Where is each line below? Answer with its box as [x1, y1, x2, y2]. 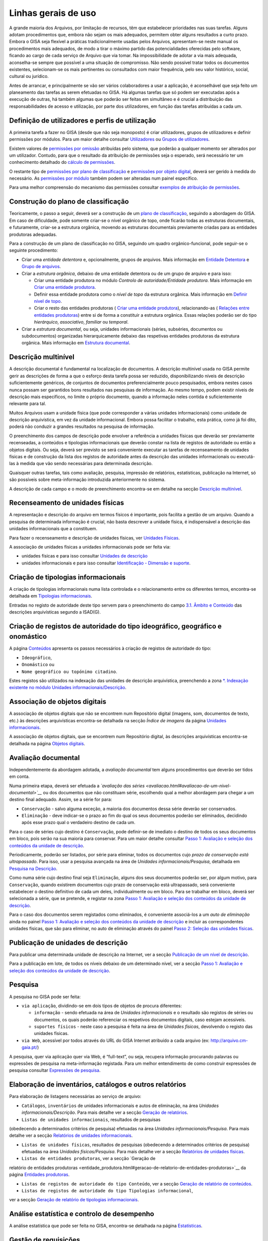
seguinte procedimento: [9, 247, 58, 253]
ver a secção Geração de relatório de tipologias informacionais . [9, 1197, 139, 1203]
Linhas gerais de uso [9, 7, 96, 18]
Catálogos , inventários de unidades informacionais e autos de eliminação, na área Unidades [21, 1103, 219, 1108]
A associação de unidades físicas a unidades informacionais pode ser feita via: [9, 544, 171, 550]
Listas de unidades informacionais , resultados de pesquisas [21, 1116, 161, 1122]
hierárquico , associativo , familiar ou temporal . [34, 319, 129, 325]
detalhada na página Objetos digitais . [9, 740, 85, 747]
